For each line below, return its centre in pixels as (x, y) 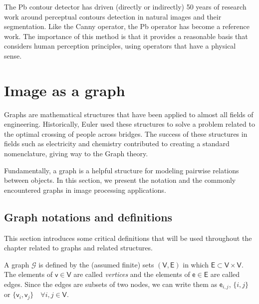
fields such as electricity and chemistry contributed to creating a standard (117, 143)
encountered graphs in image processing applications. (85, 190)
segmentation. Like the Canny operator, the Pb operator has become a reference (127, 26)
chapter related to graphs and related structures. (78, 248)
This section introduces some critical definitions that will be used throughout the (128, 238)
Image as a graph (65, 90)
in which (196, 264)
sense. (13, 55)
